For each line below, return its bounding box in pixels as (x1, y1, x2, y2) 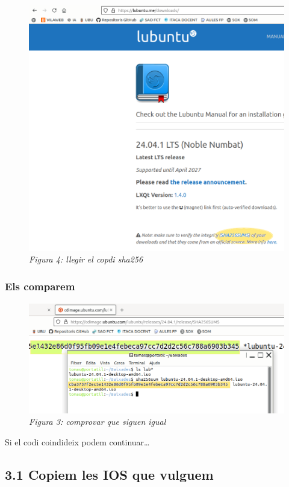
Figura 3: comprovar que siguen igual (29, 415, 166, 428)
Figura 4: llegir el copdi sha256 (29, 253, 143, 266)
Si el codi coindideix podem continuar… (5, 435, 150, 448)
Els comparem (5, 278, 75, 293)
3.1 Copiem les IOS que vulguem (5, 465, 214, 483)
